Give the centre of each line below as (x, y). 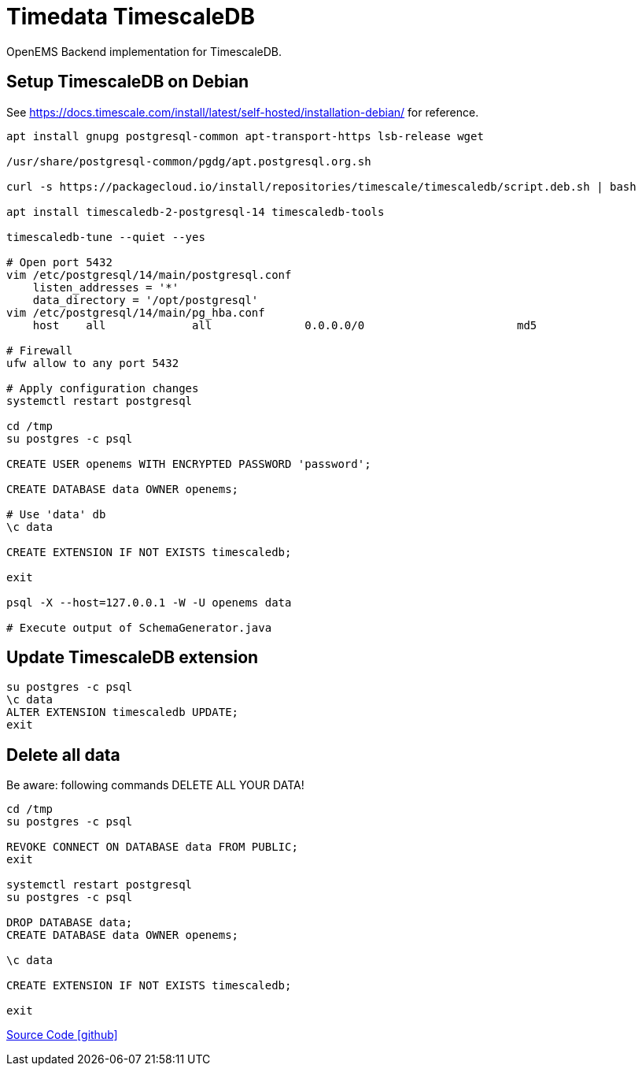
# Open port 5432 (59, 262)
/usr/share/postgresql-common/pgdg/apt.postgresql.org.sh (189, 161)
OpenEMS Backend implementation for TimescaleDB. (144, 51)
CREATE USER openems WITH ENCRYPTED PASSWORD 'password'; (189, 464)
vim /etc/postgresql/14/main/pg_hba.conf (136, 312)
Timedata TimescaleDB (131, 17)
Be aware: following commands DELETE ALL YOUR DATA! (155, 785)
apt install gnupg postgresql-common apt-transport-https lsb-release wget (245, 136)
